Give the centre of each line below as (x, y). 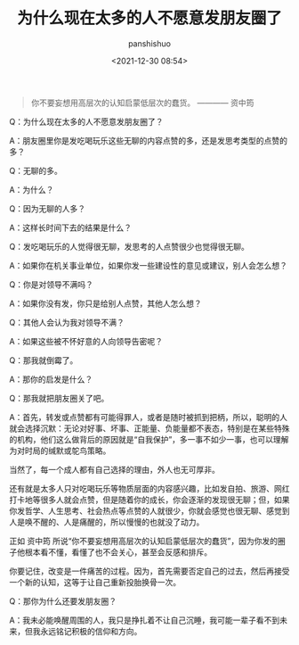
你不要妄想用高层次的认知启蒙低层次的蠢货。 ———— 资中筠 (142, 103)
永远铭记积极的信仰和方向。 (91, 631)
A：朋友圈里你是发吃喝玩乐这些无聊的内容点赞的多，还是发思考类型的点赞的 (148, 140)
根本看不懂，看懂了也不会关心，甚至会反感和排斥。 (118, 552)
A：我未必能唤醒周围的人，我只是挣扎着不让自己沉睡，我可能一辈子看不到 (145, 620)
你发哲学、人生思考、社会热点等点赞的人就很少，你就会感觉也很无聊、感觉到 (149, 510)
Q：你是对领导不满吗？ (51, 284)
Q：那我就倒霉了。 (44, 360)
